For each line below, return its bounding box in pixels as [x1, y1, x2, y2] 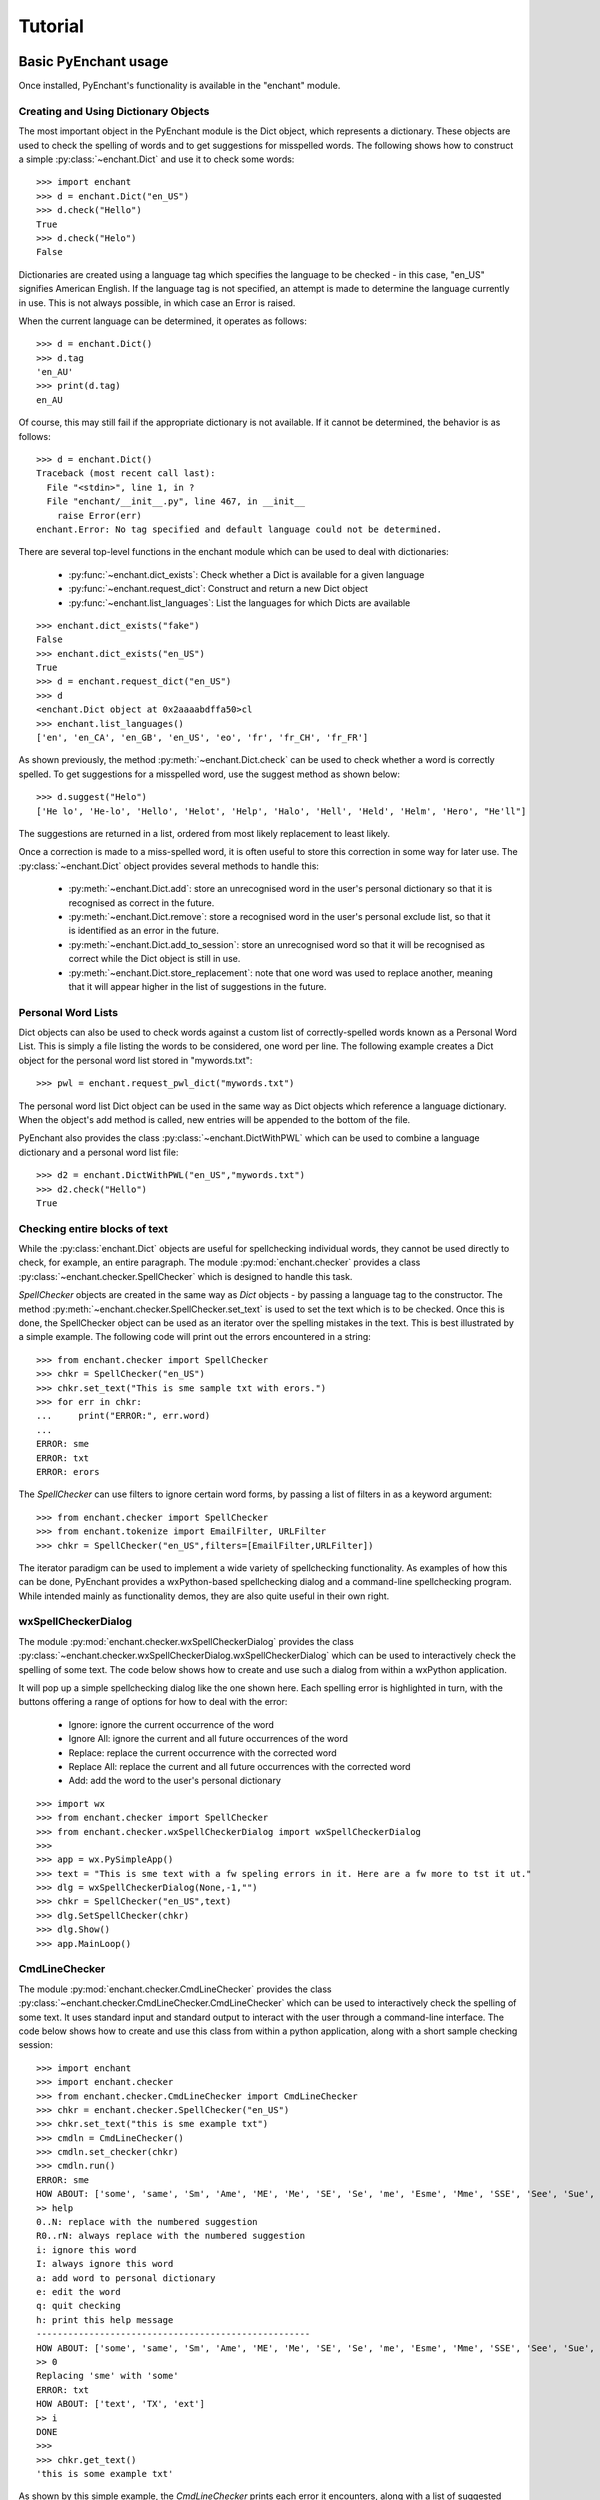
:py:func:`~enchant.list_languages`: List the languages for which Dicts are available [68, 596, 411, 609]
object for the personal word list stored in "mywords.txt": [18, 1054, 253, 1066]
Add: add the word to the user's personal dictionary [68, 1775, 282, 1787]
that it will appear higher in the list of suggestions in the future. [68, 980, 327, 992]
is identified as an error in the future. [68, 925, 219, 937]
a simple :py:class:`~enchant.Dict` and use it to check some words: [18, 153, 295, 165]
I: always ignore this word [36, 2258, 174, 2270]
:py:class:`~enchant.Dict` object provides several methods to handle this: [18, 860, 320, 872]
